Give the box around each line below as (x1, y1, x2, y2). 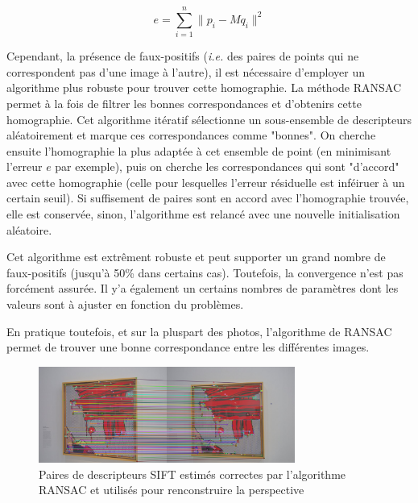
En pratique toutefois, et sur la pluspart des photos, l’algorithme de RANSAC (6, 322, 392, 339)
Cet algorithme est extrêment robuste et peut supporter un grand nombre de (6, 248, 386, 265)
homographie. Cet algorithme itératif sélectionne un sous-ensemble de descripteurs (6, 110, 412, 127)
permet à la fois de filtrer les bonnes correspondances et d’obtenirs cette (6, 94, 362, 111)
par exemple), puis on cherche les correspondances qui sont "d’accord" (55, 158, 399, 175)
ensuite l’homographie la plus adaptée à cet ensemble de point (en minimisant (6, 142, 391, 159)
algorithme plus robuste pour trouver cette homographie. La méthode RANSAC (6, 79, 402, 96)
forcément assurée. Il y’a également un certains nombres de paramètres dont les (6, 280, 399, 297)
